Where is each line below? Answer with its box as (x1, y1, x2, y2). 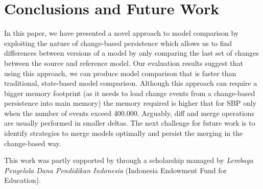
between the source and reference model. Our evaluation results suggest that (4, 57, 243, 68)
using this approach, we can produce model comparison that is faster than (4, 67, 236, 78)
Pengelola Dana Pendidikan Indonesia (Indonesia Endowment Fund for (4, 164, 227, 175)
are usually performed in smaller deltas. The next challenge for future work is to (4, 117, 255, 128)
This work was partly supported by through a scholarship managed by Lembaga (4, 155, 253, 166)
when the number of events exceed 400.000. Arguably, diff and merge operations (4, 107, 254, 118)
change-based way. (4, 137, 61, 148)
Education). (4, 175, 41, 185)
